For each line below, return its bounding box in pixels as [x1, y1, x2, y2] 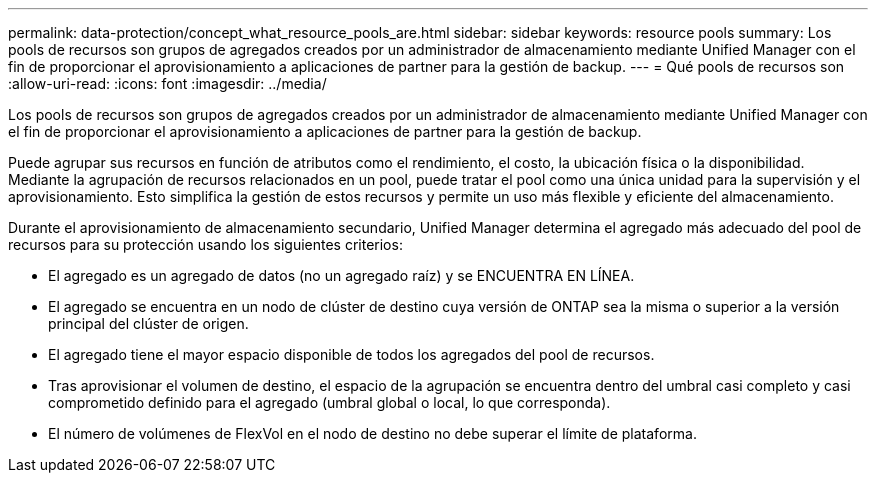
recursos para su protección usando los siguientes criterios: [8, 236, 403, 253]
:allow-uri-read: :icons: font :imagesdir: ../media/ [8, 75, 327, 92]
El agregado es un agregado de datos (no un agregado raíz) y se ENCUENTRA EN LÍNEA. [48, 267, 635, 284]
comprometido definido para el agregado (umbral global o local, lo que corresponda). [48, 394, 611, 411]
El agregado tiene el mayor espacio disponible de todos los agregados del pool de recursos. [48, 346, 655, 363]
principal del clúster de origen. [48, 315, 249, 332]
